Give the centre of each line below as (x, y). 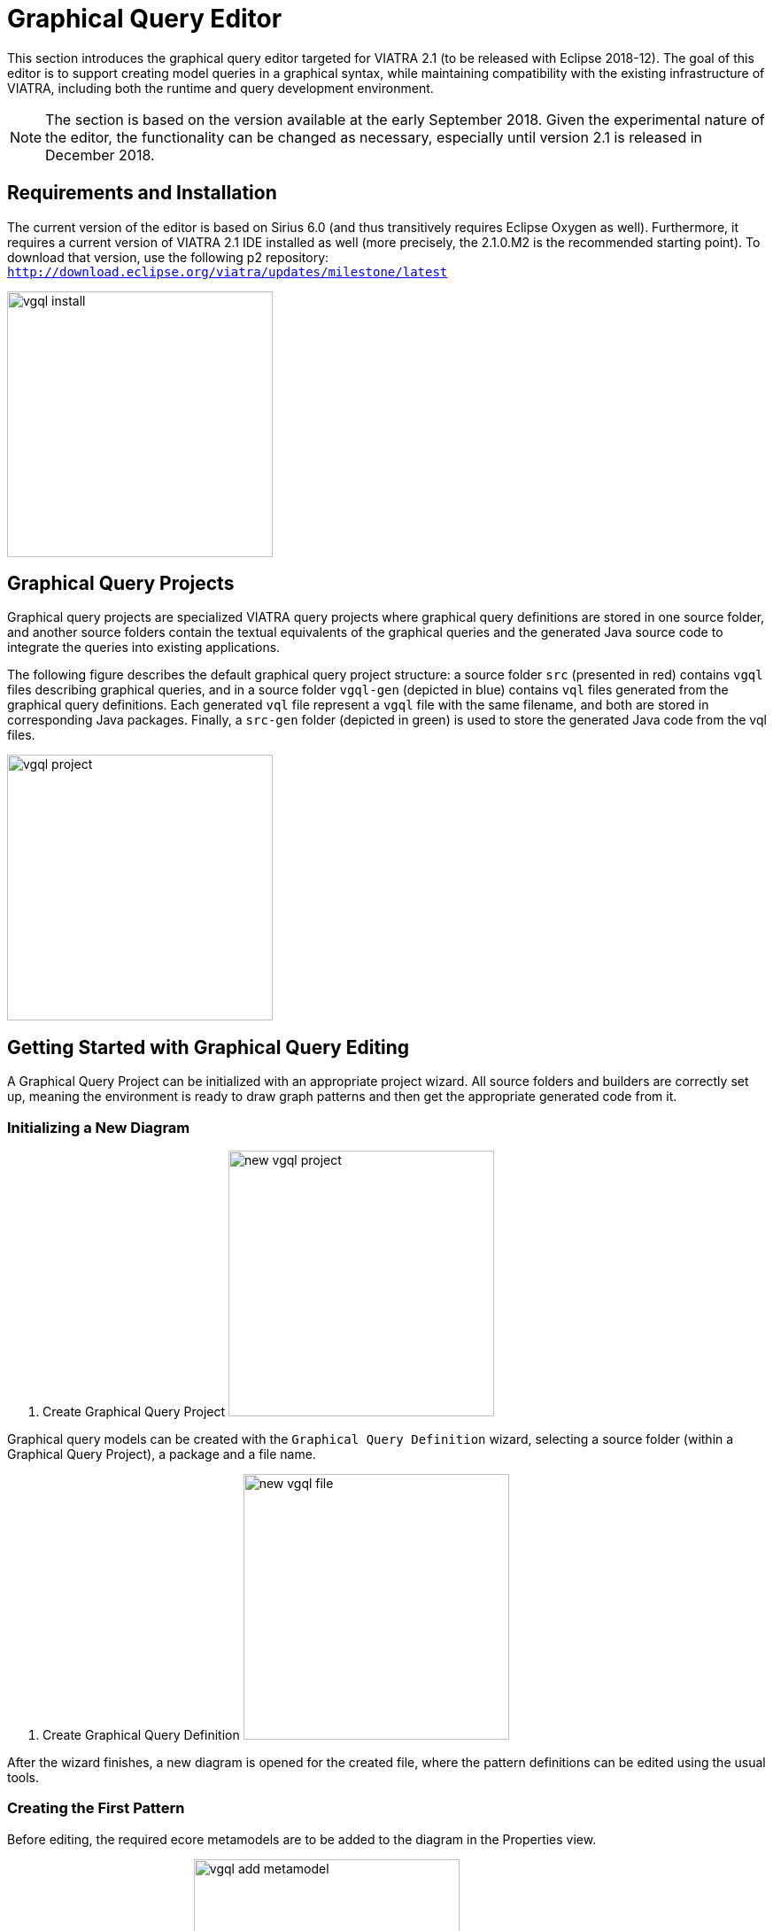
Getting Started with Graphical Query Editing (209, 1047)
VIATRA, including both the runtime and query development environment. (220, 88)
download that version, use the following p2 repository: (168, 257)
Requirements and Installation (142, 193)
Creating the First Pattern (96, 1808)
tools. (23, 1778)
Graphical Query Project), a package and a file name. (162, 1454)
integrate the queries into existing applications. (144, 648)
